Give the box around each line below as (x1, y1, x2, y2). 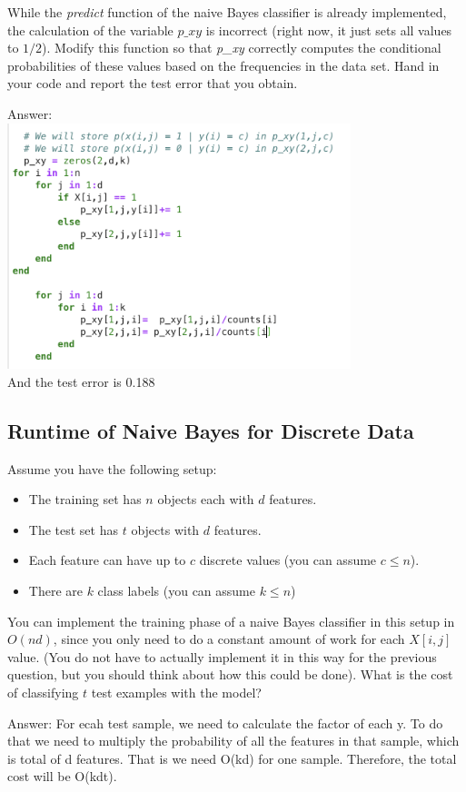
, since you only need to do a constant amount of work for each (53, 629, 405, 648)
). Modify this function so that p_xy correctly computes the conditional (42, 38, 441, 57)
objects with (131, 520, 200, 539)
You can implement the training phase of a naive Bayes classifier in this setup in (7, 611, 455, 630)
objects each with (157, 490, 254, 509)
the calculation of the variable (7, 20, 174, 39)
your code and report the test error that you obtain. (7, 74, 298, 93)
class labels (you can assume (97, 581, 256, 600)
